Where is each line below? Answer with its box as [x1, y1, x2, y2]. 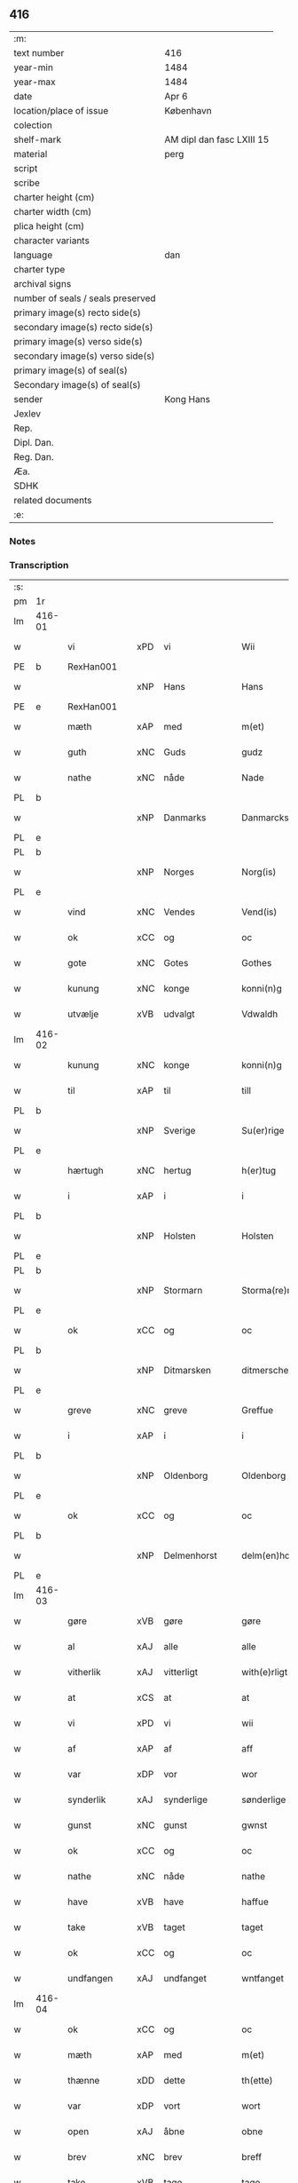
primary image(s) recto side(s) [13, 306, 142, 319]
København [164, 104, 212, 116]
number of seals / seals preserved [13, 292, 157, 305]
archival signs [13, 277, 72, 289]
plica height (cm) [13, 219, 85, 232]
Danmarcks [241, 811, 290, 824]
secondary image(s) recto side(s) [13, 320, 153, 333]
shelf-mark [13, 133, 62, 146]
